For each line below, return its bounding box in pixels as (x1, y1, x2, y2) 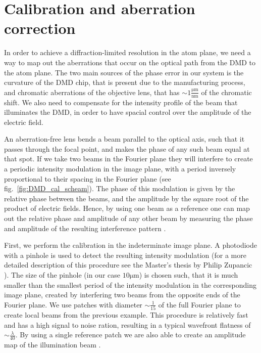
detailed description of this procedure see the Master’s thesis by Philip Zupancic (4, 259, 252, 270)
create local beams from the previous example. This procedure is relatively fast (4, 310, 248, 320)
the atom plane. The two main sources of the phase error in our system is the (4, 67, 244, 77)
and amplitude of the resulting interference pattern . (4, 223, 166, 233)
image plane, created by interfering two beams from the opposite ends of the (4, 289, 240, 300)
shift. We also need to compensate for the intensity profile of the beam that (4, 97, 238, 107)
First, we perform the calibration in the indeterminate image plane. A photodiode (4, 240, 257, 250)
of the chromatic (201, 86, 252, 97)
